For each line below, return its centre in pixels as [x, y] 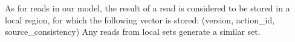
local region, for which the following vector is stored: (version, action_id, [140, 19]
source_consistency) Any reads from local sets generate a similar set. [133, 31]
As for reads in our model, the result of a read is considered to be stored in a [147, 8]
